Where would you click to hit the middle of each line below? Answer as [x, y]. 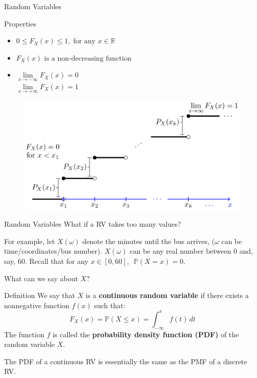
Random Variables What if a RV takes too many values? [93, 224]
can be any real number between [181, 251]
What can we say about [41, 278]
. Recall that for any [57, 261]
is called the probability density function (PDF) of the [146, 334]
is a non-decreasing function [88, 58]
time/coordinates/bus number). [53, 251]
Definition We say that [40, 295]
